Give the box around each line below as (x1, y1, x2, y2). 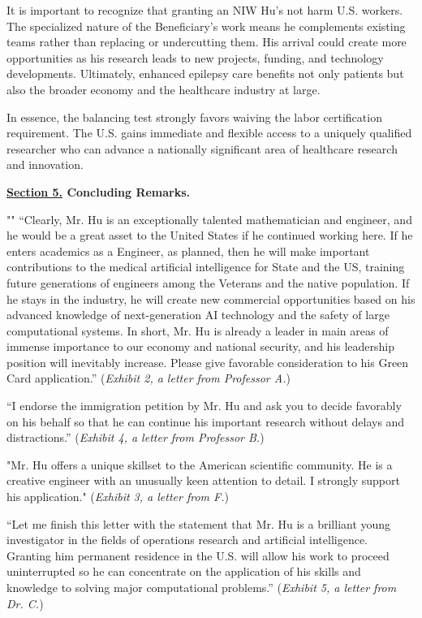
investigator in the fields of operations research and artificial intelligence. (6, 531, 368, 548)
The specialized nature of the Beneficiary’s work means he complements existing (6, 17, 406, 34)
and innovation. (6, 156, 84, 173)
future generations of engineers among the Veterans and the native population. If (6, 274, 410, 291)
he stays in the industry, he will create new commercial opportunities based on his (6, 290, 416, 307)
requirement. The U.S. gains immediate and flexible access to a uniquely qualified (6, 124, 412, 141)
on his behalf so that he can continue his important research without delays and (6, 413, 405, 430)
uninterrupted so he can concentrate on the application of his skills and (6, 563, 361, 580)
